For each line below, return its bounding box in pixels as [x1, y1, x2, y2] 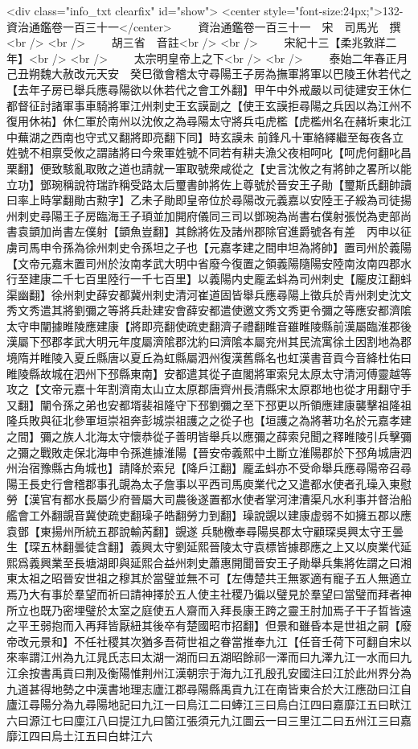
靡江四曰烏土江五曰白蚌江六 [6, 727, 153, 744]
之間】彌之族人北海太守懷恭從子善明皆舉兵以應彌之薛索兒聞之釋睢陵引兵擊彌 [6, 428, 412, 445]
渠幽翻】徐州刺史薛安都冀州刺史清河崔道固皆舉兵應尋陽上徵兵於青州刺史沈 [6, 286, 400, 302]
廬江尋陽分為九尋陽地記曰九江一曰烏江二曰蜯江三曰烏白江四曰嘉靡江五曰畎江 [6, 696, 412, 713]
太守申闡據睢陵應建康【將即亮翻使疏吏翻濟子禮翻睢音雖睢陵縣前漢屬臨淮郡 [6, 317, 400, 334]
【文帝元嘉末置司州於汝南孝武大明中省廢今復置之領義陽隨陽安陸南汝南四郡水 [6, 254, 412, 271]
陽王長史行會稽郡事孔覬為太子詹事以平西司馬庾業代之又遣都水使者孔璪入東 [6, 475, 400, 492]
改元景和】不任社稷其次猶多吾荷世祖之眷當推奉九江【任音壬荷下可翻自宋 [17, 632, 400, 649]
